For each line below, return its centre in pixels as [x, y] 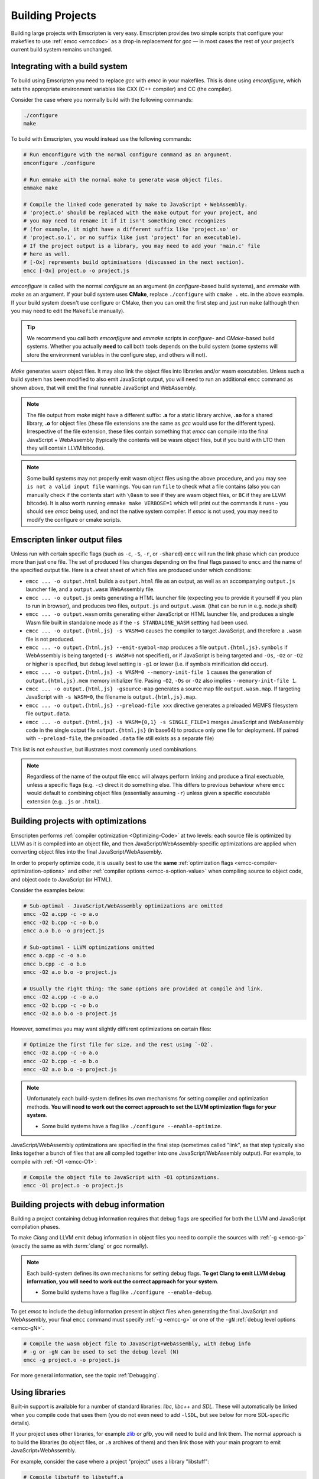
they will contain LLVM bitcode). [66, 448]
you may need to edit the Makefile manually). [68, 311]
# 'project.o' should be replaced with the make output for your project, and [140, 213]
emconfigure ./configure [59, 163]
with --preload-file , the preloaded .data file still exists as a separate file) [120, 738]
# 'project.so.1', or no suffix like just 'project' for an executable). [132, 238]
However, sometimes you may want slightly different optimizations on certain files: [111, 1029]
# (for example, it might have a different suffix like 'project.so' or [131, 229]
